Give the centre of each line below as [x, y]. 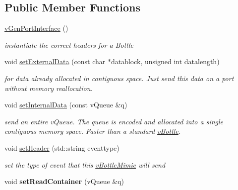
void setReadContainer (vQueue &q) [64, 181]
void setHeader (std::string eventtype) [62, 147]
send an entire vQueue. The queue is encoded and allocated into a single [114, 121]
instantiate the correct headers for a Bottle [69, 45]
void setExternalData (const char [55, 61]
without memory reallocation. [49, 88]
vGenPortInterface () [36, 28]
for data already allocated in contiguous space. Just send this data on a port [119, 78]
